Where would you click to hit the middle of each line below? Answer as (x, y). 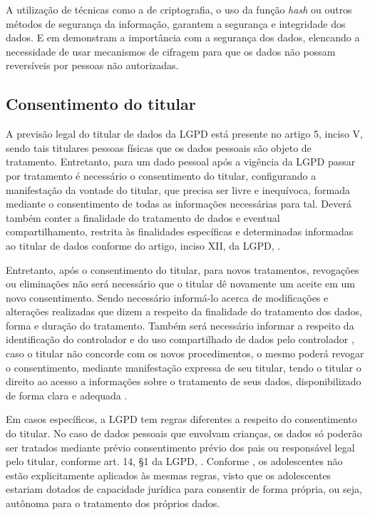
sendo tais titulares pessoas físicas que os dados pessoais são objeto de (159, 147)
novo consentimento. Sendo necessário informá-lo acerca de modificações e (167, 297)
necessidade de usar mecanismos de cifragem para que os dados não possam (171, 51)
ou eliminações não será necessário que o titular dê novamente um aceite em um (180, 284)
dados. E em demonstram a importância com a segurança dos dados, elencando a (183, 37)
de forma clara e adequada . (67, 395)
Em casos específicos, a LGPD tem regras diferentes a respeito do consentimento (181, 419)
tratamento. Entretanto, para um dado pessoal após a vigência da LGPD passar (181, 162)
